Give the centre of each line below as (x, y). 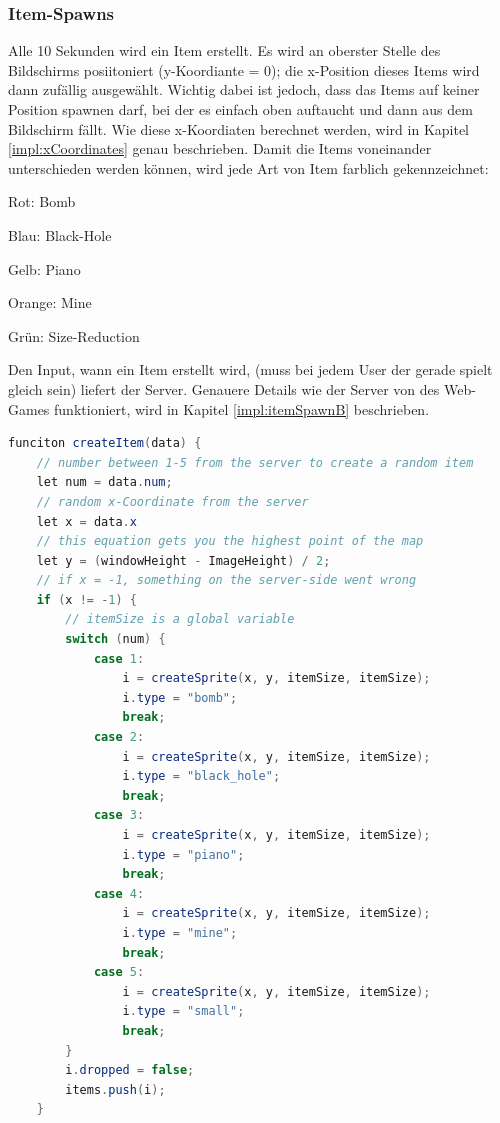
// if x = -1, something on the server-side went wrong (226, 580)
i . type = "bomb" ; (180, 697)
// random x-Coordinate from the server (172, 501)
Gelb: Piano (44, 268)
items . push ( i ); (115, 1089)
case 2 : (119, 737)
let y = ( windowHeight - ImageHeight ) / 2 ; (183, 560)
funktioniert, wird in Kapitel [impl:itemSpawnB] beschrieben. (242, 408)
